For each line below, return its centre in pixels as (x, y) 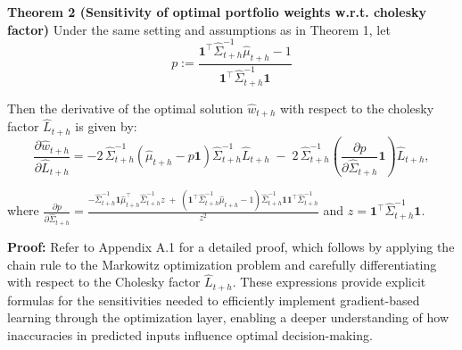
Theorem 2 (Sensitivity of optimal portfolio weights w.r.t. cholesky (217, 12)
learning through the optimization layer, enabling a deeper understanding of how (228, 317)
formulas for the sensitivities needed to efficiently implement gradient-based (214, 300)
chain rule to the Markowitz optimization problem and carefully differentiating (222, 264)
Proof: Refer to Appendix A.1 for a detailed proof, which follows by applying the (231, 246)
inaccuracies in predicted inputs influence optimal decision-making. (190, 335)
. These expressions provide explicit (329, 282)
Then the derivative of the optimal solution (125, 108)
